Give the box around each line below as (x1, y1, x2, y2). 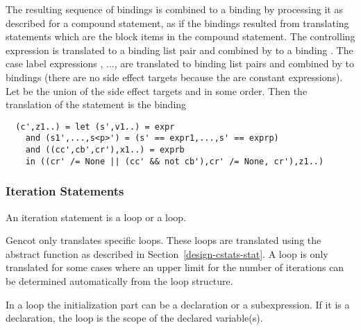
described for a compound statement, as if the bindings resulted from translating (6, 15, 349, 30)
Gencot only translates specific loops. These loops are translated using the (6, 233, 321, 247)
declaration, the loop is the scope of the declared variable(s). (6, 311, 263, 325)
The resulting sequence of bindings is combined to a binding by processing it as (6, 2, 343, 16)
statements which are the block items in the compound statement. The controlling (6, 29, 355, 44)
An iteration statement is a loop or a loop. (6, 209, 187, 224)
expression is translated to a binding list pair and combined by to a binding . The (6, 42, 353, 57)
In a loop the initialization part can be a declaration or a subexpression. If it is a (6, 297, 350, 311)
